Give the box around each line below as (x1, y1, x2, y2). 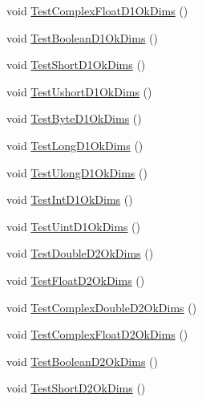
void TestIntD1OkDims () (6, 191, 133, 208)
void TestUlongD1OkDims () (6, 164, 147, 181)
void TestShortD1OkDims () (6, 56, 146, 73)
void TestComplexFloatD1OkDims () (6, 2, 188, 18)
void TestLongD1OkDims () (6, 136, 143, 153)
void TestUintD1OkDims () (6, 217, 141, 234)
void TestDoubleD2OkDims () (6, 245, 154, 262)
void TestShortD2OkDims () (6, 380, 146, 396)
